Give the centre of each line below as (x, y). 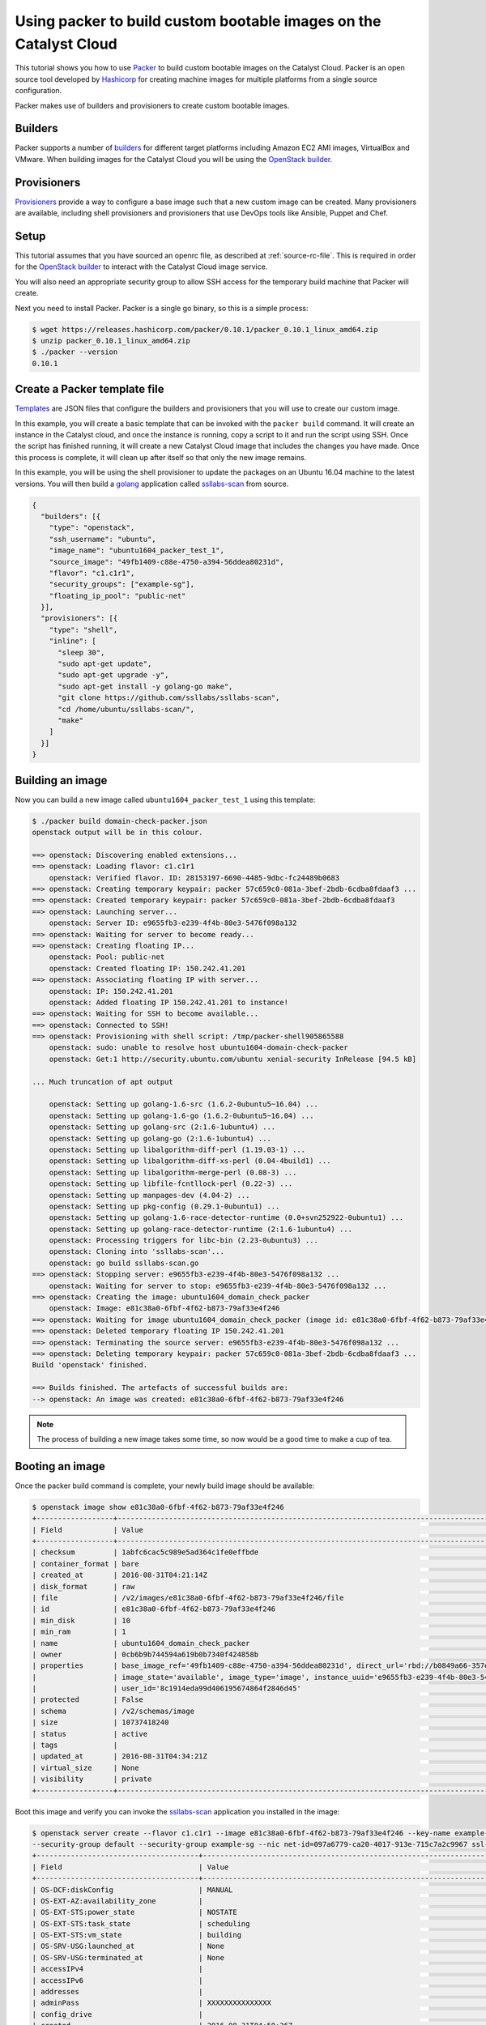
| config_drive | (117, 2014)
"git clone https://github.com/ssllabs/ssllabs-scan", (169, 698)
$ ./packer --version (75, 352)
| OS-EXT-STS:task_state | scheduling (141, 1923)
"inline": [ (73, 641)
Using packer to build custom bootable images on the (198, 21)
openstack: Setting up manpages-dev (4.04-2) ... (149, 1195)
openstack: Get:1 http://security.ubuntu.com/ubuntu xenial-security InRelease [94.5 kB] (233, 1059)
